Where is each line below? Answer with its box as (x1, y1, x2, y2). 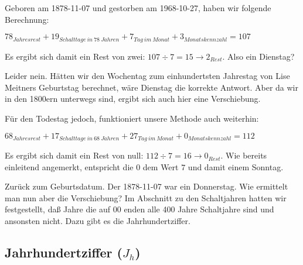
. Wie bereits (220, 149, 267, 161)
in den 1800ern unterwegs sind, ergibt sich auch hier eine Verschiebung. (5, 92, 261, 105)
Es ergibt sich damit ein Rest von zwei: (5, 50, 145, 62)
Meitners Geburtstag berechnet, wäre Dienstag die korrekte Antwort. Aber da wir (5, 81, 298, 93)
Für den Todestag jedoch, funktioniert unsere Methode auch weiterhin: (5, 112, 259, 125)
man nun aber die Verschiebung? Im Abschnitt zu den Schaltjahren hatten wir (5, 191, 287, 204)
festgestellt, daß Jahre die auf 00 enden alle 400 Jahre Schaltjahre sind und (5, 203, 274, 215)
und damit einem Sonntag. (188, 160, 284, 173)
